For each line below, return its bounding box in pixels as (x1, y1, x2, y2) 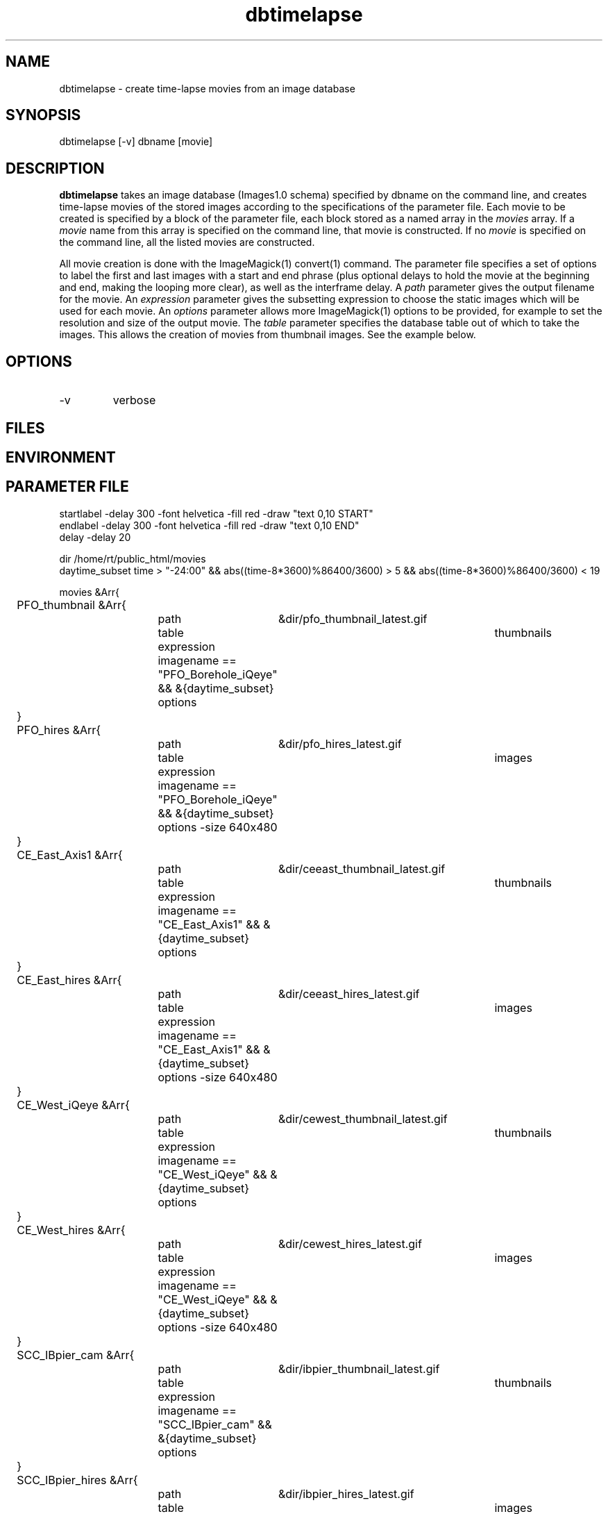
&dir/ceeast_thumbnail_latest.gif (278, 861, 446, 876)
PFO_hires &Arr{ (17, 722, 101, 737)
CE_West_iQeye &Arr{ (17, 1097, 130, 1112)
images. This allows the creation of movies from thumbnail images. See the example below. (59, 328, 476, 341)
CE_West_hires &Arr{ (17, 1222, 126, 1237)
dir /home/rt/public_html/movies (59, 552, 206, 565)
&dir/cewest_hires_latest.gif (278, 1236, 422, 1251)
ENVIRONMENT (6, 448, 116, 466)
